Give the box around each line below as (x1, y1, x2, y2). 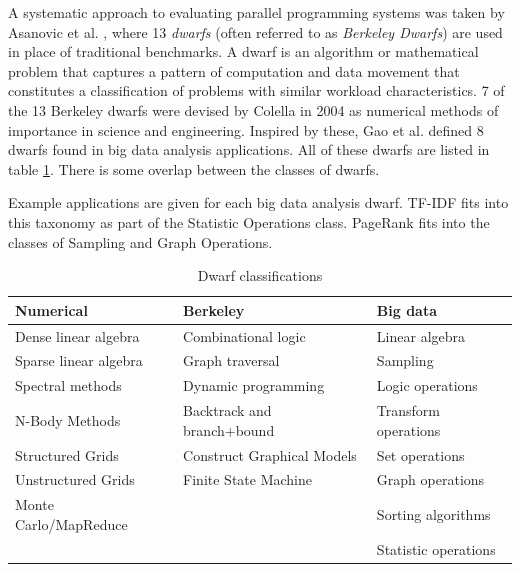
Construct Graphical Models (183, 444, 357, 465)
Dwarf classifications (197, 265, 323, 286)
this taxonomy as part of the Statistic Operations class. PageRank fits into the (8, 211, 490, 232)
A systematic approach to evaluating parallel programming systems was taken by (8, 2, 505, 22)
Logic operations (376, 375, 478, 396)
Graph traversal (183, 350, 280, 371)
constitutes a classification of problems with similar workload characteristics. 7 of (8, 80, 505, 101)
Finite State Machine (183, 469, 313, 490)
